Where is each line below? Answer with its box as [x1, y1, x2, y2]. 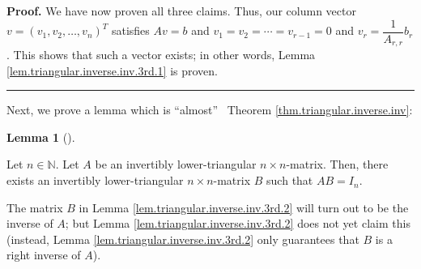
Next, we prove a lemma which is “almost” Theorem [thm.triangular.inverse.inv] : [6, 101, 413, 118]
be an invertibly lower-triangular [95, 156, 257, 173]
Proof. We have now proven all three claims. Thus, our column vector [6, 2, 356, 19]
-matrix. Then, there [286, 156, 389, 173]
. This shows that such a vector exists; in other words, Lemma [6, 46, 316, 63]
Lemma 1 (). [6, 128, 75, 145]
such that [266, 172, 313, 189]
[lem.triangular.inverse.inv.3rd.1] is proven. [6, 62, 218, 79]
